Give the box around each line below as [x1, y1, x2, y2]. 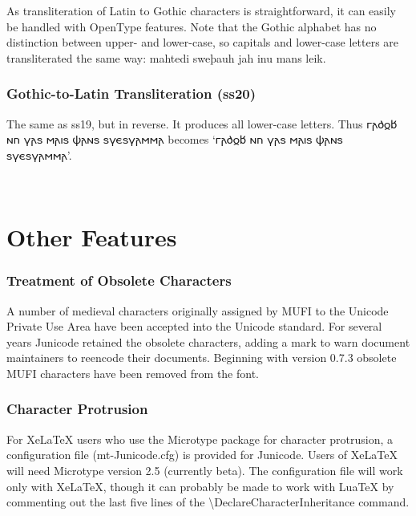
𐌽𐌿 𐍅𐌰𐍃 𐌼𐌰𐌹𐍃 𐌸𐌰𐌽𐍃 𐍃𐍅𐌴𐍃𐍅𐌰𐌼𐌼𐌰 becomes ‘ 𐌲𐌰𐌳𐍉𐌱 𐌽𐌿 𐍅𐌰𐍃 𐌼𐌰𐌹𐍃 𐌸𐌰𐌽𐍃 [6, 131, 343, 148]
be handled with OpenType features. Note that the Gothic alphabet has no [6, 18, 377, 35]
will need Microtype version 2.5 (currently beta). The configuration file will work [6, 461, 403, 478]
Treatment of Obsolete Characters [6, 270, 232, 291]
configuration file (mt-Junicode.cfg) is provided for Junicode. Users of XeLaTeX [6, 446, 398, 463]
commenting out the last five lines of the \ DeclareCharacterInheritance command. [6, 494, 410, 510]
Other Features [6, 221, 177, 254]
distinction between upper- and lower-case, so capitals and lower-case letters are [6, 34, 399, 51]
